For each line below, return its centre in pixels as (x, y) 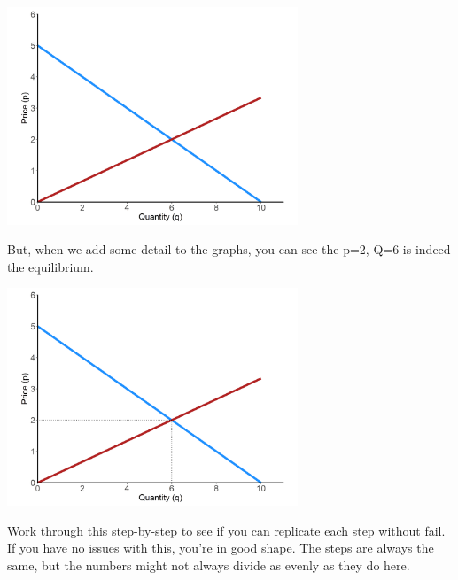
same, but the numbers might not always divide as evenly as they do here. (209, 565)
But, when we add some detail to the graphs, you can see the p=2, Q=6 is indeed (229, 249)
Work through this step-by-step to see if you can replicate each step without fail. (226, 530)
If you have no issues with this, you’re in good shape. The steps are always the (221, 548)
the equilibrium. (50, 266)
